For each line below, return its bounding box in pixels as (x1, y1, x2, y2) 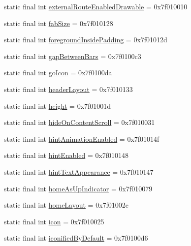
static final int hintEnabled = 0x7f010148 (4, 150, 129, 160)
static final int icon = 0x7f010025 (4, 216, 104, 226)
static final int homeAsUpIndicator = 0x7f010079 (4, 183, 153, 193)
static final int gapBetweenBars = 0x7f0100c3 (4, 51, 141, 61)
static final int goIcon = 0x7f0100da (4, 67, 112, 78)
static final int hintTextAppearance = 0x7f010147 (4, 166, 154, 177)
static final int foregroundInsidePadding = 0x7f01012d (4, 34, 167, 45)
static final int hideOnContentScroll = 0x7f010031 (4, 117, 155, 127)
